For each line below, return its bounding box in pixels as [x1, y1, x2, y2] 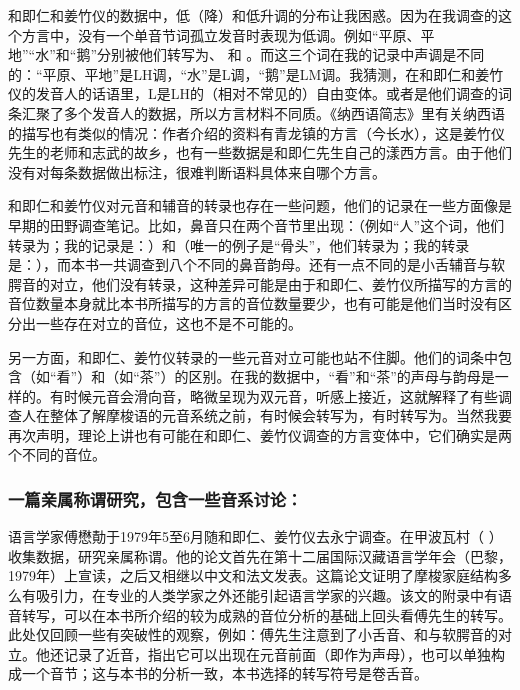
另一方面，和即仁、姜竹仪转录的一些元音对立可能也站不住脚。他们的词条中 [8, 346, 498, 367]
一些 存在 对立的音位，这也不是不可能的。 [35, 312, 302, 333]
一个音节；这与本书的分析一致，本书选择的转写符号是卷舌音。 [21, 663, 428, 684]
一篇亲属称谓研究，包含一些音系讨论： [8, 486, 303, 511]
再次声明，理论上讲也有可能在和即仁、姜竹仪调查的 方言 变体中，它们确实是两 [8, 424, 512, 445]
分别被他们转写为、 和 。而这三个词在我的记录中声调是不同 [97, 44, 485, 65]
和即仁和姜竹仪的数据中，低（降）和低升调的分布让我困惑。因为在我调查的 [8, 5, 498, 25]
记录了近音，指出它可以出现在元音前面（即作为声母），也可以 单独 [63, 643, 491, 664]
